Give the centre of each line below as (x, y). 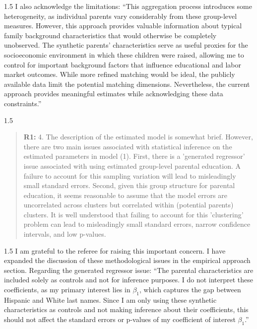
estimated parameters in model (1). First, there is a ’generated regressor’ (134, 156)
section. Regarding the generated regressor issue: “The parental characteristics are (129, 270)
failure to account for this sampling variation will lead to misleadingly (130, 175)
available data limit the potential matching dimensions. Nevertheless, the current (127, 84)
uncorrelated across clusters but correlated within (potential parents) (128, 205)
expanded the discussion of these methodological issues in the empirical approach (127, 260)
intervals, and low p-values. (65, 234)
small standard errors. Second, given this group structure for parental (129, 185)
